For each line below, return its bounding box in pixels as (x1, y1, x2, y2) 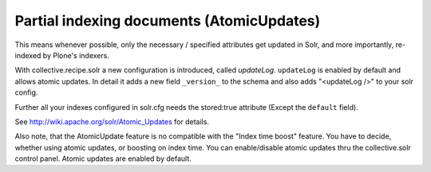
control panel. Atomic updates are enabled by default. (14, 154, 192, 163)
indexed (14, 50, 42, 60)
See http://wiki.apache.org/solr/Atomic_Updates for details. (14, 116, 209, 127)
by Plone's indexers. (42, 50, 109, 60)
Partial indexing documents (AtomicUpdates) (14, 12, 321, 29)
